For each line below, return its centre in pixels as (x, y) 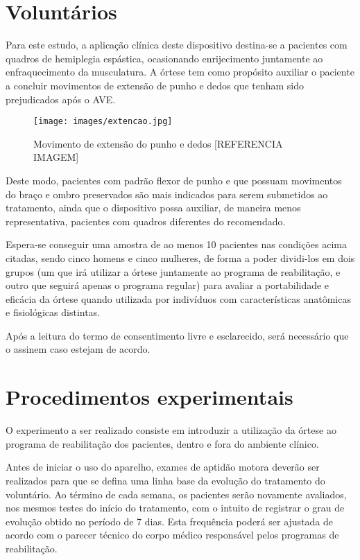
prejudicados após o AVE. (61, 99)
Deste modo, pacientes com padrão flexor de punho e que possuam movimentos (174, 180)
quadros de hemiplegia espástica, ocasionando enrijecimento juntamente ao (164, 58)
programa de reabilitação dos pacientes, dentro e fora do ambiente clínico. (162, 443)
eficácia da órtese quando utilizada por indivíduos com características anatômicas (178, 298)
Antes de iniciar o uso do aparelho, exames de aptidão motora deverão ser (163, 467)
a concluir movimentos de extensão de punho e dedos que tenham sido (155, 85)
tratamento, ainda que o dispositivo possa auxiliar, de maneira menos (153, 208)
